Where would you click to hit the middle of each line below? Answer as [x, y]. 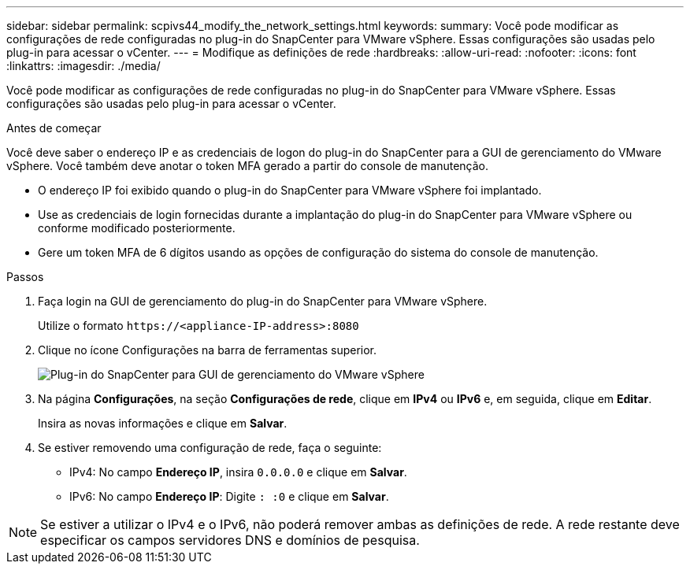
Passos [25, 277]
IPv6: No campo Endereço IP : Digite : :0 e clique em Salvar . [229, 496]
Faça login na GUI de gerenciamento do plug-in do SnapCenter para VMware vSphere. [263, 301]
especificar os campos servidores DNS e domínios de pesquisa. [230, 540]
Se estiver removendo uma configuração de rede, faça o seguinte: [210, 448]
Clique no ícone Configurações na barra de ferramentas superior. [208, 350]
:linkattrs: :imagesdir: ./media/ [83, 66]
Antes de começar [54, 128]
